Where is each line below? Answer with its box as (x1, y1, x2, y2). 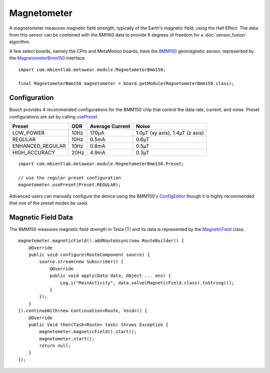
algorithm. (9, 39, 30, 45)
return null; (39, 343, 71, 348)
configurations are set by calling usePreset (9, 113, 97, 119)
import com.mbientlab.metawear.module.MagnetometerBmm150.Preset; (18, 160, 184, 166)
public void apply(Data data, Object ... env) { (49, 273, 171, 278)
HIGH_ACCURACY (12, 149, 55, 156)
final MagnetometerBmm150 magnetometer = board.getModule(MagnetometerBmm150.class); (18, 80, 234, 86)
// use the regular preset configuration (18, 175, 121, 180)
